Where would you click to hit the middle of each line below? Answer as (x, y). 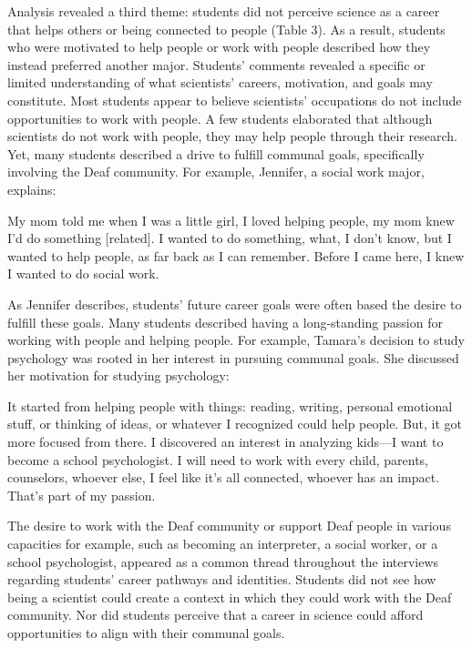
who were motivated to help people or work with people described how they (219, 47)
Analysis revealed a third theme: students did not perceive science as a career (224, 11)
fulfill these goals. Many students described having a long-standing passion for (225, 322)
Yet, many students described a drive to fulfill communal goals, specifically (216, 153)
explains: (32, 189)
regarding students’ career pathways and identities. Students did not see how (222, 579)
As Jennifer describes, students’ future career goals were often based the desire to (235, 304)
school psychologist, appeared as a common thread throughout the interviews (223, 561)
